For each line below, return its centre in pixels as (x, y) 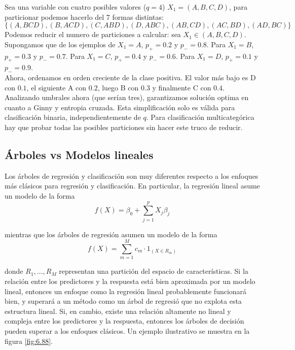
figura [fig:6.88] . (29, 341)
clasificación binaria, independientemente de (73, 117)
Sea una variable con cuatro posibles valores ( (76, 7)
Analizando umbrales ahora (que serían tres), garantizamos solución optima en (127, 97)
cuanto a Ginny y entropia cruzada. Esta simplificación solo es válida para (120, 107)
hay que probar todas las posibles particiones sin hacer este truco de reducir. (124, 127)
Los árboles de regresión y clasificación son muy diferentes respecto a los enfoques (132, 176)
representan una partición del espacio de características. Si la (154, 271)
